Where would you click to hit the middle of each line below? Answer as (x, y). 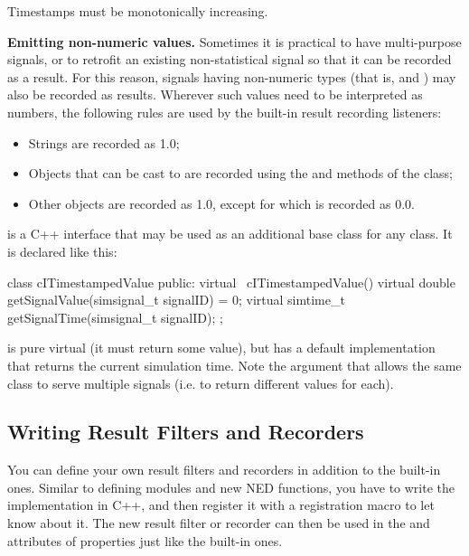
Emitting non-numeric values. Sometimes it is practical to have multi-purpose (234, 41)
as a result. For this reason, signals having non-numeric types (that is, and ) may (232, 76)
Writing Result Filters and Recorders (186, 432)
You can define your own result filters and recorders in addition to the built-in (224, 470)
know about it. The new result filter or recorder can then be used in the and (219, 523)
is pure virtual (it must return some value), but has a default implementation (221, 348)
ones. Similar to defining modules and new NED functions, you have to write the (231, 487)
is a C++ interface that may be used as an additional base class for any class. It (230, 234)
